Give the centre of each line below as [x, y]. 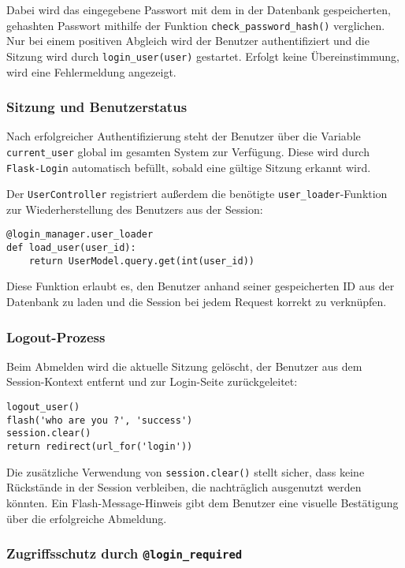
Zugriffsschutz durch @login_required [124, 553]
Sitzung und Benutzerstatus [97, 107]
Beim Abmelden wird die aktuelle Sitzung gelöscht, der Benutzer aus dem [184, 366]
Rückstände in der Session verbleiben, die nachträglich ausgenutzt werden [184, 487]
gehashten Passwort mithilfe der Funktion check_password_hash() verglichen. [196, 25]
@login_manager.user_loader [80, 235]
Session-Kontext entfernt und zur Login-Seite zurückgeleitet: [152, 381]
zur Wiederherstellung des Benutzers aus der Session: [135, 209]
